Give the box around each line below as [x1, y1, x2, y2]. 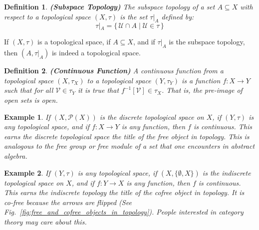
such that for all [4, 85, 53, 95]
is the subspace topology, [169, 36, 245, 47]
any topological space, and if [4, 121, 90, 132]
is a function [182, 75, 221, 85]
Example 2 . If [4, 167, 50, 178]
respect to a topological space [4, 11, 91, 21]
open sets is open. [4, 94, 58, 105]
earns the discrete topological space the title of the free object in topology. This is [4, 131, 250, 141]
